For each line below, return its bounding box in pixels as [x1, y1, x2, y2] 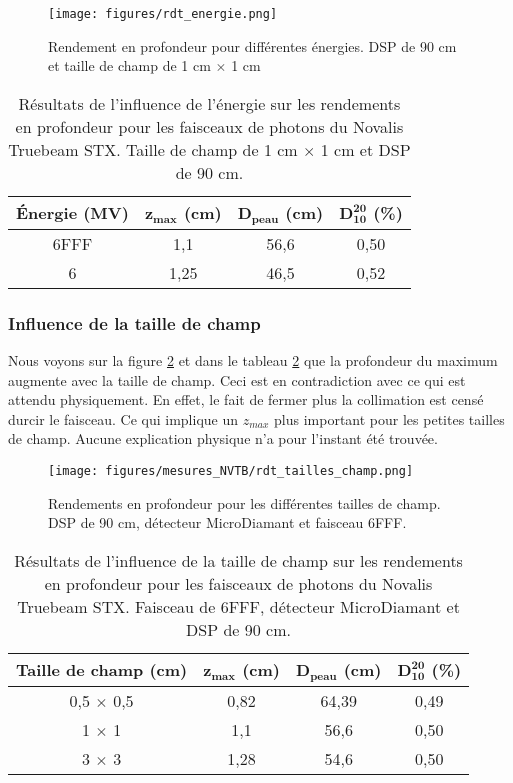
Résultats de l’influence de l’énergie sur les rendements [18, 91, 401, 115]
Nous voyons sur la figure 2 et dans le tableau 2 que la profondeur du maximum [8, 350, 498, 370]
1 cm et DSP [320, 137, 411, 161]
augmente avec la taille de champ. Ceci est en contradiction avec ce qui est [8, 369, 466, 390]
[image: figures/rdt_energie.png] [48, 7, 278, 21]
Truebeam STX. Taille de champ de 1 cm [8, 137, 298, 161]
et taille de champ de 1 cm [48, 55, 211, 76]
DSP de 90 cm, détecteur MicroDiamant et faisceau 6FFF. [48, 512, 407, 533]
